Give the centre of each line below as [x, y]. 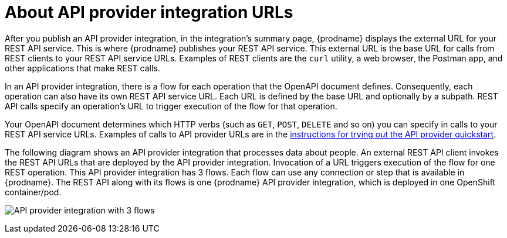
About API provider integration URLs [149, 12]
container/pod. [33, 192]
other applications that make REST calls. [82, 68]
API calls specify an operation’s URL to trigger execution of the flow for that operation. [171, 106]
